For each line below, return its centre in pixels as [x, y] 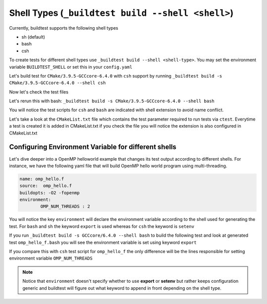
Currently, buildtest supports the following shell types [64, 28]
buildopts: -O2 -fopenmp [50, 193]
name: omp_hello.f [42, 179]
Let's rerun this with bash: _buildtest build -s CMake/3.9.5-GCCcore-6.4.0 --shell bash [112, 101]
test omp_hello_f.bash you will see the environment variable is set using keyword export [103, 242]
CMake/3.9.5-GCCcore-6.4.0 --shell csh [57, 83]
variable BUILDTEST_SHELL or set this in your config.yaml [71, 67]
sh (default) [33, 37]
